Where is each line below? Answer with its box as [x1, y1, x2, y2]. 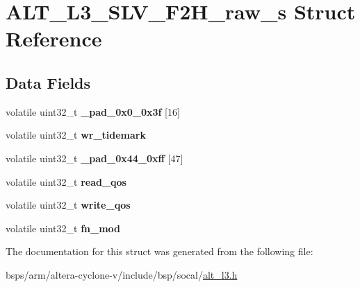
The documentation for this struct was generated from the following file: [6, 244, 313, 259]
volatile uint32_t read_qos [6, 174, 126, 189]
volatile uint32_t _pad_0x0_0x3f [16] [6, 104, 180, 119]
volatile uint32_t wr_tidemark [6, 128, 146, 142]
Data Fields [6, 71, 91, 93]
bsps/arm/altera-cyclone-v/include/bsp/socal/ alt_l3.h [6, 267, 238, 281]
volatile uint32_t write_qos [6, 198, 131, 212]
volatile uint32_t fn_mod [6, 220, 121, 235]
